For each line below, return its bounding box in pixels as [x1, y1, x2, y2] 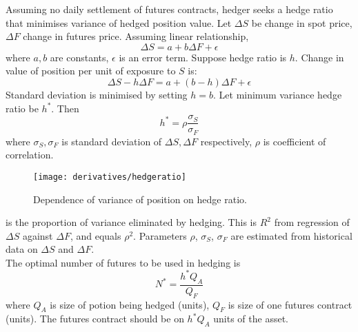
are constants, [50, 50, 109, 64]
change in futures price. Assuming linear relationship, [23, 29, 249, 43]
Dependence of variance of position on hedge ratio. [33, 191, 247, 206]
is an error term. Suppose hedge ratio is [119, 50, 287, 64]
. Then [51, 101, 79, 115]
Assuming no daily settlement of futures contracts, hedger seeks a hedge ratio [6, 2, 333, 16]
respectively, [200, 134, 252, 148]
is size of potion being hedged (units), [50, 297, 210, 311]
